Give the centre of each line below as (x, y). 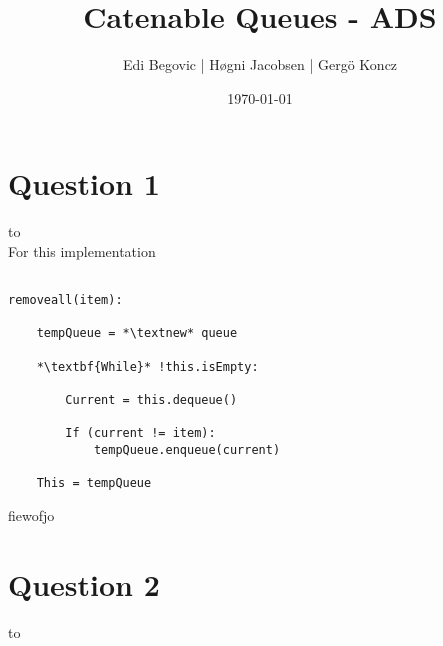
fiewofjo (31, 514)
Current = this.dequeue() (151, 400)
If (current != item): (140, 433)
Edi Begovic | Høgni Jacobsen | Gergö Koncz (260, 64)
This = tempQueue (94, 483)
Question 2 (84, 583)
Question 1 (84, 183)
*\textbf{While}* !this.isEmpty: (147, 366)
